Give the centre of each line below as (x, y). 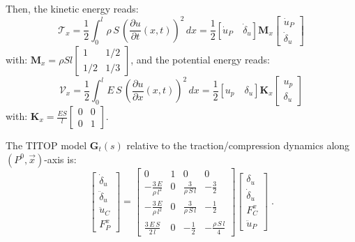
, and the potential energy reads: (200, 59)
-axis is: (60, 159)
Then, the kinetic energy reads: (72, 8)
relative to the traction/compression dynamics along (238, 145)
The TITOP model (46, 145)
